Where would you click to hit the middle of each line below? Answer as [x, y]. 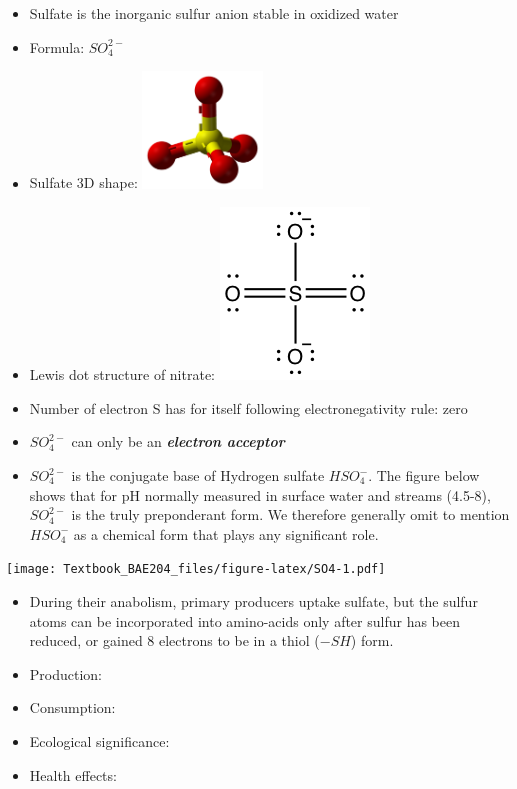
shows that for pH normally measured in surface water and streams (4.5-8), [260, 494]
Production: [66, 673]
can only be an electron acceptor [178, 441]
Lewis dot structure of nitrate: [122, 374]
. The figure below [424, 475]
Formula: [57, 46]
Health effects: [73, 774]
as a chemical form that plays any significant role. [226, 533]
